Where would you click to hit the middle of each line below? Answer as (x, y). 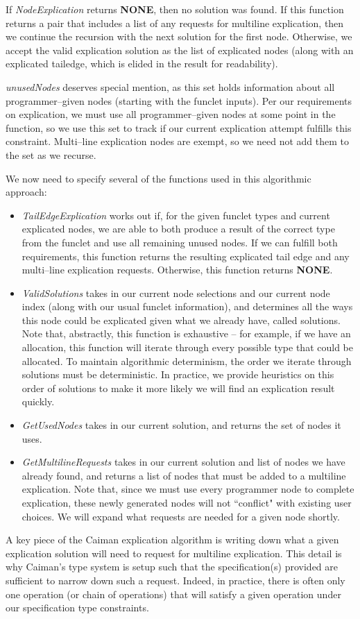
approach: (26, 192)
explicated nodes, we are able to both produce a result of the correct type (178, 229)
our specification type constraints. (77, 608)
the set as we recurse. (51, 154)
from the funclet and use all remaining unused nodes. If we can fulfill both (180, 242)
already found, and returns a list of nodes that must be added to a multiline (184, 475)
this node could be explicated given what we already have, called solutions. (181, 320)
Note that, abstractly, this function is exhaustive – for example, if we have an (186, 333)
